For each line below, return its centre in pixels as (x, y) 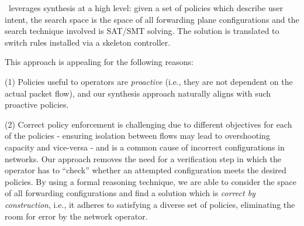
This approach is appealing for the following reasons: (99, 62)
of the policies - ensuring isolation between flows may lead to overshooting (137, 136)
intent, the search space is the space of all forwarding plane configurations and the (152, 19)
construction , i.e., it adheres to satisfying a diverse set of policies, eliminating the (150, 204)
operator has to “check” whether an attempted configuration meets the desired (146, 170)
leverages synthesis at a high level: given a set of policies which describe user (146, 8)
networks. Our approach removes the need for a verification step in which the (143, 158)
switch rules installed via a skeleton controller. (88, 42)
